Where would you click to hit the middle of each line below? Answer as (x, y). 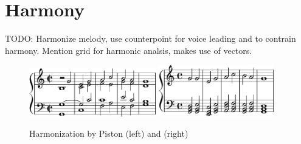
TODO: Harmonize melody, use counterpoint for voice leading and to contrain (150, 38)
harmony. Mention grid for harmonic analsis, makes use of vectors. (129, 50)
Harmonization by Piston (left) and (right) (109, 133)
